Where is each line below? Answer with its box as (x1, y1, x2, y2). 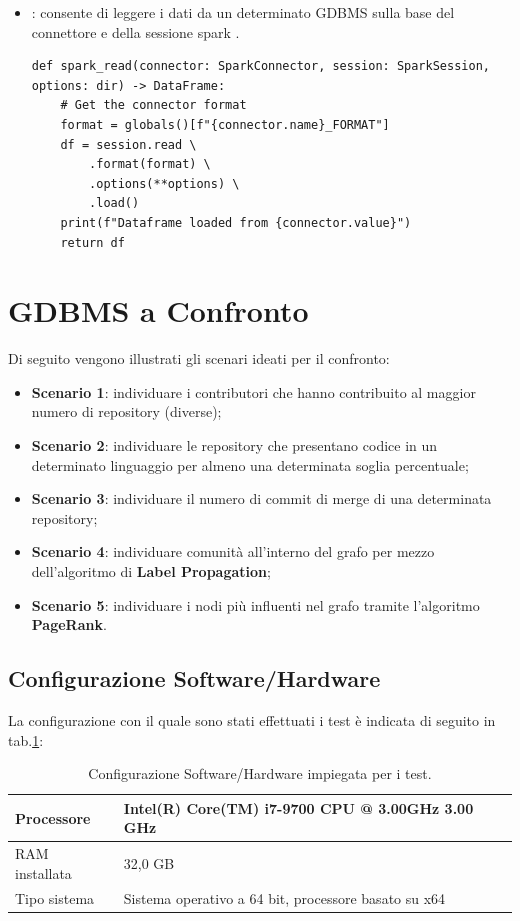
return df (60, 235, 125, 250)
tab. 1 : (8, 729, 44, 750)
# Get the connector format (60, 98, 247, 113)
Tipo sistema (15, 887, 95, 908)
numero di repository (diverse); (31, 401, 222, 422)
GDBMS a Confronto (8, 290, 309, 331)
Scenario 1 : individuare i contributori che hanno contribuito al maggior (31, 381, 476, 402)
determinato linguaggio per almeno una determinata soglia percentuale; (31, 454, 469, 475)
